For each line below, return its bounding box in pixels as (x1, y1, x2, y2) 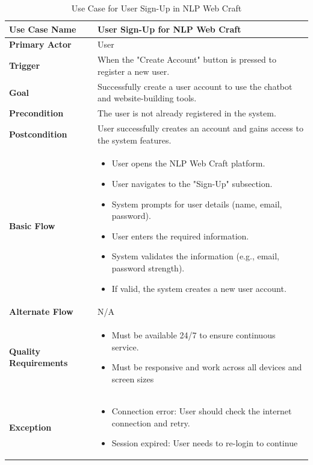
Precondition (9, 107, 64, 119)
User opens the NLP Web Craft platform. (111, 157, 265, 169)
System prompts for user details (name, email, (111, 197, 282, 210)
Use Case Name (9, 22, 76, 35)
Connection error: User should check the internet (111, 404, 292, 417)
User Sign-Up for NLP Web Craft (97, 22, 241, 35)
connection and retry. (111, 416, 190, 429)
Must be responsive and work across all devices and (111, 361, 302, 373)
